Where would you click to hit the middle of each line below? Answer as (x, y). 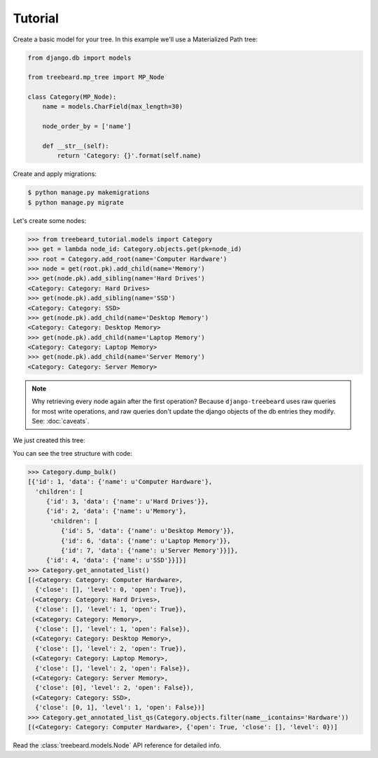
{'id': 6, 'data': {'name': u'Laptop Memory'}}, (146, 541)
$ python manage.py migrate (76, 202)
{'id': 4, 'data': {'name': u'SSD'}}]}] (116, 560)
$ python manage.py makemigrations (89, 192)
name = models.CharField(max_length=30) (113, 107)
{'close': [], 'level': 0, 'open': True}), (111, 590)
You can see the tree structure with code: (73, 453)
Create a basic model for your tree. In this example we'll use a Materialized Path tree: (135, 39)
